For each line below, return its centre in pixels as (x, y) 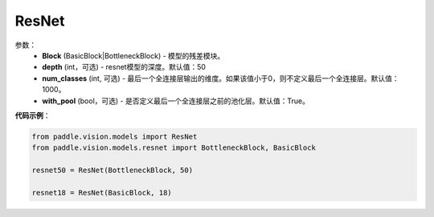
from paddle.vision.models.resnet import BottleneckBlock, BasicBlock (174, 148)
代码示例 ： (33, 115)
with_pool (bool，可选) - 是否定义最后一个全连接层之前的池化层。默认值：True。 (176, 101)
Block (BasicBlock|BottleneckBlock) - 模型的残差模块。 (133, 55)
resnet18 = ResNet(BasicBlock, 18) (102, 193)
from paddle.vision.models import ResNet (115, 137)
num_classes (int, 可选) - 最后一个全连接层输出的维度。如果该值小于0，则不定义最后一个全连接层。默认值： (221, 78)
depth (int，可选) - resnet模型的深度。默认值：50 (124, 67)
